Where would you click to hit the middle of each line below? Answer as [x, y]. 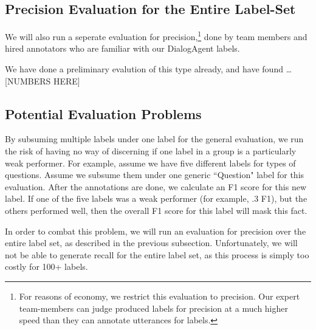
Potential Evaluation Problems [103, 113]
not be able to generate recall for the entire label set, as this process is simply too [157, 254]
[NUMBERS [28, 81]
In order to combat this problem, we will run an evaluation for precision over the [156, 231]
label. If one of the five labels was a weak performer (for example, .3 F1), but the [156, 198]
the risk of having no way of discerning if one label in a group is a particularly [151, 151]
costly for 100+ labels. [46, 266]
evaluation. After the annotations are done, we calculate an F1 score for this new [156, 186]
